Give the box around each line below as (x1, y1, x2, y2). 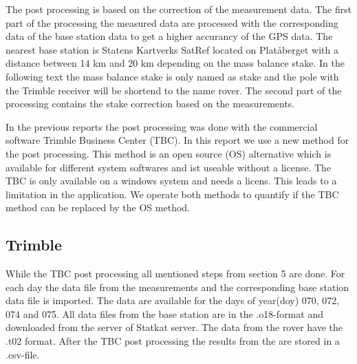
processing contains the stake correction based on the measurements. (6, 96, 295, 111)
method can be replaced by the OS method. (6, 200, 190, 215)
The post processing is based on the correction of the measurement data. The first (6, 2, 352, 16)
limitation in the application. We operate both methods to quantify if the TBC (6, 186, 339, 201)
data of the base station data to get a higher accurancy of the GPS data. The (6, 29, 333, 43)
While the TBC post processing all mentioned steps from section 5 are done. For (6, 266, 345, 281)
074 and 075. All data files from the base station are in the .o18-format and (6, 306, 323, 321)
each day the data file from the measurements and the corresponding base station (6, 279, 349, 294)
